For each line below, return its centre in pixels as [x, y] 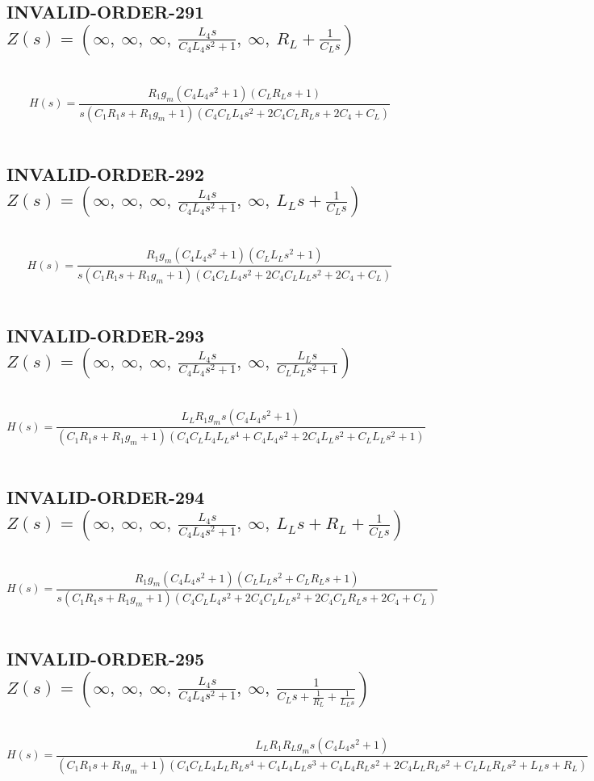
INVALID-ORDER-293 [106, 335]
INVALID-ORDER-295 [106, 659]
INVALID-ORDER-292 [106, 173]
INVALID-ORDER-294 [106, 497]
